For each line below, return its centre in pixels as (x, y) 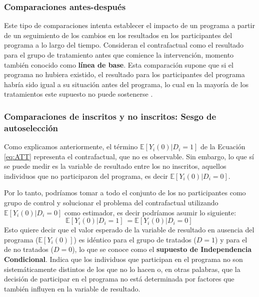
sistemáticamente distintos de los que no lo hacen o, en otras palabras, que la (122, 269)
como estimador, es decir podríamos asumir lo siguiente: (150, 212)
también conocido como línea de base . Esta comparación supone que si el (119, 64)
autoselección (31, 127)
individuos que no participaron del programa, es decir (86, 176)
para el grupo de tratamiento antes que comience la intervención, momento (119, 55)
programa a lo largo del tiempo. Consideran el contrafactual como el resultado (124, 45)
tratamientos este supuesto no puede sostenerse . (78, 94)
